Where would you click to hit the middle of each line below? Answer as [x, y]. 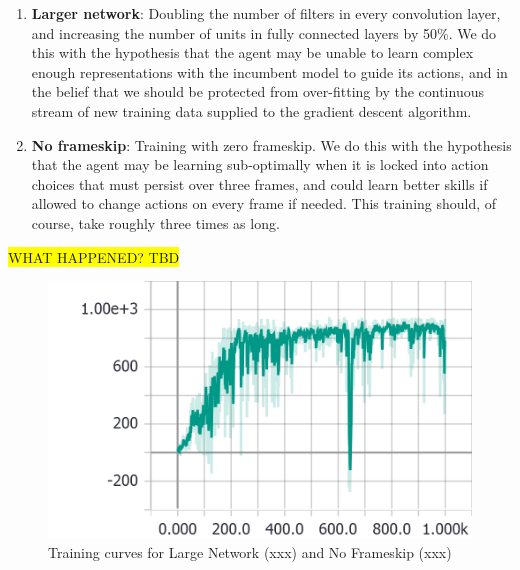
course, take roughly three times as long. [155, 222]
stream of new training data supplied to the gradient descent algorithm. [251, 110]
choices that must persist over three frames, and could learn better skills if [259, 183]
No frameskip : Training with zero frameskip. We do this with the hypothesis [271, 144]
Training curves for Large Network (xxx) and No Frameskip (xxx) [250, 551]
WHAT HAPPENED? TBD [94, 256]
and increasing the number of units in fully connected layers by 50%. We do [264, 32]
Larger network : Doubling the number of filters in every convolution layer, [266, 13]
